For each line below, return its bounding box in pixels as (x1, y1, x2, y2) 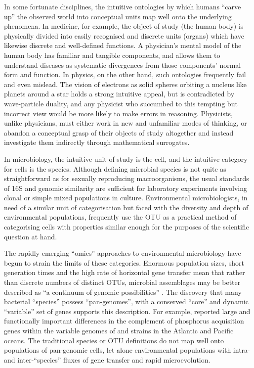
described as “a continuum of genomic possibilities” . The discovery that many (4, 286, 242, 297)
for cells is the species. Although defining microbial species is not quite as (4, 163, 226, 174)
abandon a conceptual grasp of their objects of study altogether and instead (4, 127, 234, 138)
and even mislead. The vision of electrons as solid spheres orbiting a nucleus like (4, 79, 247, 89)
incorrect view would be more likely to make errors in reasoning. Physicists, (4, 108, 233, 118)
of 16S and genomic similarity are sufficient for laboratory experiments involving (4, 183, 248, 193)
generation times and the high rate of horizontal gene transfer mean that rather (4, 267, 245, 277)
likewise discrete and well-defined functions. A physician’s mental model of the (4, 40, 242, 50)
